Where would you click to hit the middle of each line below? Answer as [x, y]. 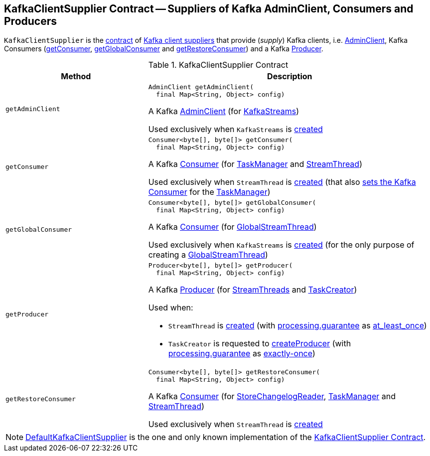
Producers [31, 21]
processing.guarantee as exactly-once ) [242, 354]
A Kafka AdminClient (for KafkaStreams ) [224, 111]
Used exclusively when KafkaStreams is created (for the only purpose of [281, 245]
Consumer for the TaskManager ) [209, 192]
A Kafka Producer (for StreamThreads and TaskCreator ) [253, 290]
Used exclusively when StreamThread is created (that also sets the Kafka [282, 182]
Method [76, 76]
